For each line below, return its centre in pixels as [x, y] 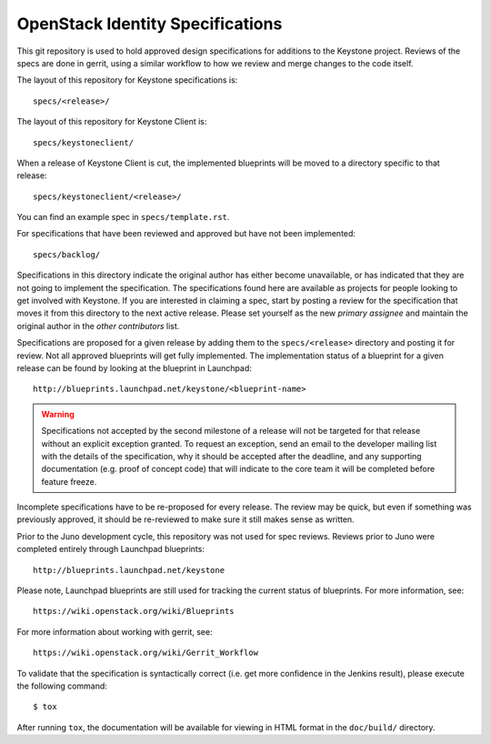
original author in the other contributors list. [98, 326]
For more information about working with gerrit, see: [115, 631]
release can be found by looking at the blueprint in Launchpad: [134, 367]
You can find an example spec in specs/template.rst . [123, 217]
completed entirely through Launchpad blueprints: [110, 549]
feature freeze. [69, 481]
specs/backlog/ [67, 254]
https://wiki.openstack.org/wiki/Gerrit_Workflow [146, 653]
